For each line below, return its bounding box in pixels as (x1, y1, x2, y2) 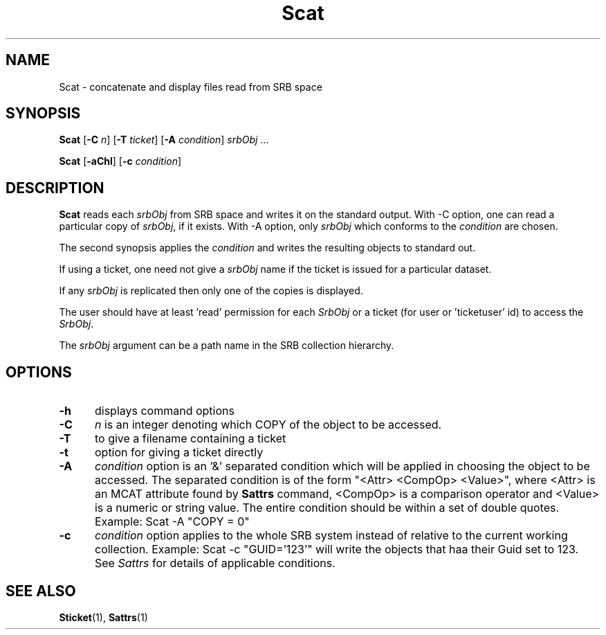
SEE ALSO (6, 582, 76, 600)
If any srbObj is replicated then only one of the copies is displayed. (59, 285, 363, 297)
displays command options (94, 404, 235, 418)
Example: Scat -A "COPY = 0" (94, 515, 250, 529)
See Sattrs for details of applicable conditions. (94, 556, 336, 571)
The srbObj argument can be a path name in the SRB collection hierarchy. (59, 339, 394, 352)
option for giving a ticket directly (94, 445, 264, 460)
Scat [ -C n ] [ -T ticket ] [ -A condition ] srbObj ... (59, 134, 269, 146)
